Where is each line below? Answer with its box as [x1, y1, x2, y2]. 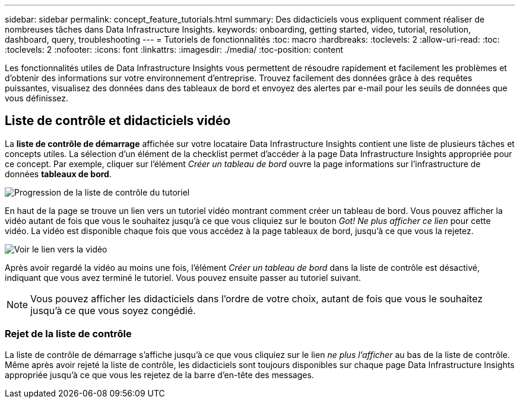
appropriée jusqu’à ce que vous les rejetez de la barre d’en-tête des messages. [5, 369, 314, 380]
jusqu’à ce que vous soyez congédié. [30, 304, 196, 316]
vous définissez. [5, 93, 69, 103]
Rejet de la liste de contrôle [5, 328, 132, 340]
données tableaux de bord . [5, 168, 112, 179]
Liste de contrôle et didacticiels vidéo [5, 113, 231, 129]
